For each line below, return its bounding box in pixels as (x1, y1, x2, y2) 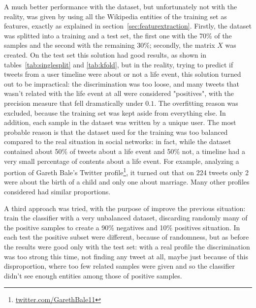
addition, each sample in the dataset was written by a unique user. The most (4, 117, 236, 127)
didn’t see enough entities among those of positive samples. (4, 270, 182, 280)
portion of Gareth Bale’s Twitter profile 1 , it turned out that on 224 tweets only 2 (4, 166, 249, 177)
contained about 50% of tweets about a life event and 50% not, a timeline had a (4, 146, 246, 156)
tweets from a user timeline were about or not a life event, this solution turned (4, 69, 241, 79)
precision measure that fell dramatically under (4, 97, 143, 108)
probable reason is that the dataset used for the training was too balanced (4, 126, 228, 137)
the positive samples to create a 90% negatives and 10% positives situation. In (4, 222, 240, 232)
